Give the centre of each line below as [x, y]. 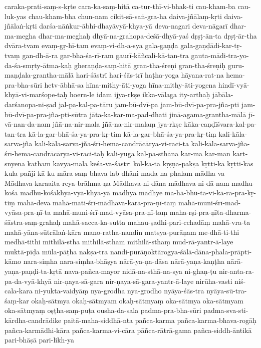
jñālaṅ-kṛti [21, 26]
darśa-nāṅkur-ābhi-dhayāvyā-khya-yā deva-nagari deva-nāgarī [134, 26]
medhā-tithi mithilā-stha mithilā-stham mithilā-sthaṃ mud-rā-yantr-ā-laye [119, 242]
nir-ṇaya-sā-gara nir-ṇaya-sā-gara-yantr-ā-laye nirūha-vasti [143, 281]
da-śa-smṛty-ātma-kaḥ [38, 65]
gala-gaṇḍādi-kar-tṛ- [211, 45]
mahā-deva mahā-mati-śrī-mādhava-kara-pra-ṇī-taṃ [97, 202]
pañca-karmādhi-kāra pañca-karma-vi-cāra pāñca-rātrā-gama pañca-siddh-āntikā [128, 330]
